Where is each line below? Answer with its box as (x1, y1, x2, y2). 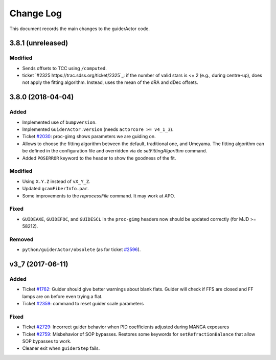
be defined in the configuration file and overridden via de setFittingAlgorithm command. (22, 148, 208, 154)
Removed (9, 236, 34, 243)
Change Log (9, 8, 62, 19)
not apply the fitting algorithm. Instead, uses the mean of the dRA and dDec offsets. (22, 79, 199, 85)
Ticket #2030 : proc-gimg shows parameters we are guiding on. (22, 133, 156, 140)
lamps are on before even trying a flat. (22, 293, 103, 299)
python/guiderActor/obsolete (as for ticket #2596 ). (22, 246, 141, 253)
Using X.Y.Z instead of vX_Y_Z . (22, 178, 90, 184)
